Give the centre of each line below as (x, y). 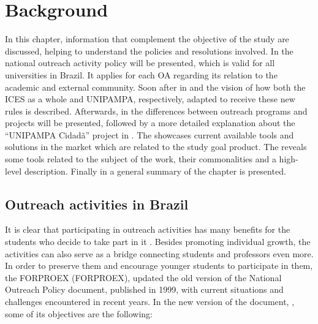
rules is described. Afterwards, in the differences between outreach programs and (156, 111)
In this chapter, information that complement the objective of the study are (147, 39)
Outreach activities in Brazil (97, 204)
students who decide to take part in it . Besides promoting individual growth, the (158, 242)
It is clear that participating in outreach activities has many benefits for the (148, 229)
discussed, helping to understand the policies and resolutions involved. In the (149, 51)
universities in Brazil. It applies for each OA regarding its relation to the (141, 74)
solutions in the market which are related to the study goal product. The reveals (156, 147)
